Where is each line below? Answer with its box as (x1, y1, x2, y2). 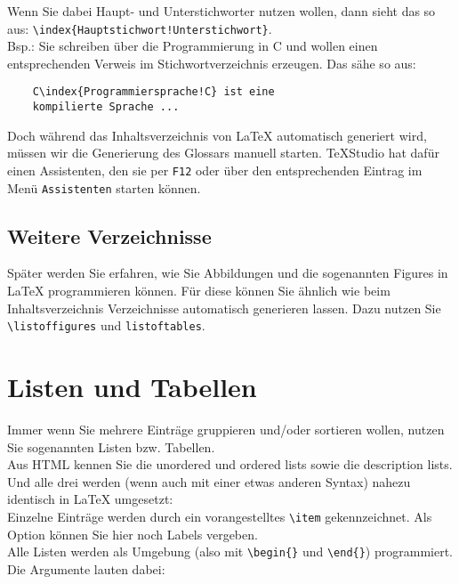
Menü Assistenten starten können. (7, 178, 201, 197)
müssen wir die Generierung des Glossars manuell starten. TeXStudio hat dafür (7, 143, 439, 162)
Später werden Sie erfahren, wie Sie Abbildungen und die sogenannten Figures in (7, 264, 448, 282)
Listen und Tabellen (7, 369, 257, 405)
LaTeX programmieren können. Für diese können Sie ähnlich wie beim (7, 281, 391, 300)
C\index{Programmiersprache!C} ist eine (32, 85, 275, 99)
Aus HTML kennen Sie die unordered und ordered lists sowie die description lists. (7, 455, 453, 474)
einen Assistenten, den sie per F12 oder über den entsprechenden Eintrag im (7, 160, 423, 179)
